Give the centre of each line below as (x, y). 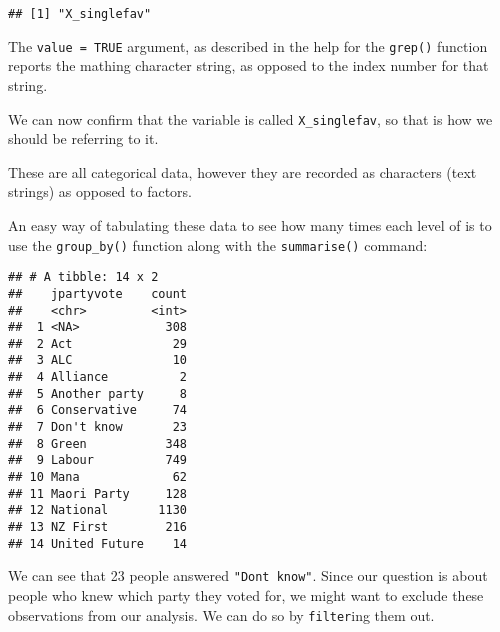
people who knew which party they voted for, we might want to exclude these (246, 595)
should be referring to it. (83, 138)
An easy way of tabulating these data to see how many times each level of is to (250, 224)
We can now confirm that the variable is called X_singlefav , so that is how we (250, 118)
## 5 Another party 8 (97, 393)
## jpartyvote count (97, 293)
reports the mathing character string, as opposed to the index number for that (248, 65)
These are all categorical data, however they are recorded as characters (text (242, 171)
